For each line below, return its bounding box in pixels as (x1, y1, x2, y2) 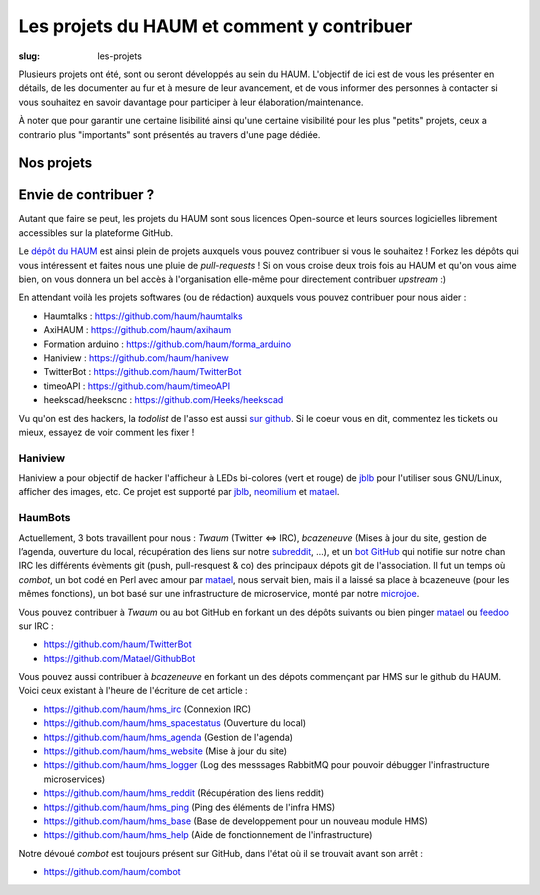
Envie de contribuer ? (18, 186, 155, 204)
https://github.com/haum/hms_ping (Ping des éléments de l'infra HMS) (43, 801, 336, 813)
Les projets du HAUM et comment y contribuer (18, 15, 413, 37)
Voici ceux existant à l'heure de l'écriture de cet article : (18, 685, 249, 697)
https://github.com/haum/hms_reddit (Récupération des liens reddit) (43, 787, 325, 799)
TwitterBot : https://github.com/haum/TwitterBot (43, 366, 242, 378)
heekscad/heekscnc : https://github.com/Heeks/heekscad (43, 394, 284, 406)
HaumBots (18, 511, 71, 525)
